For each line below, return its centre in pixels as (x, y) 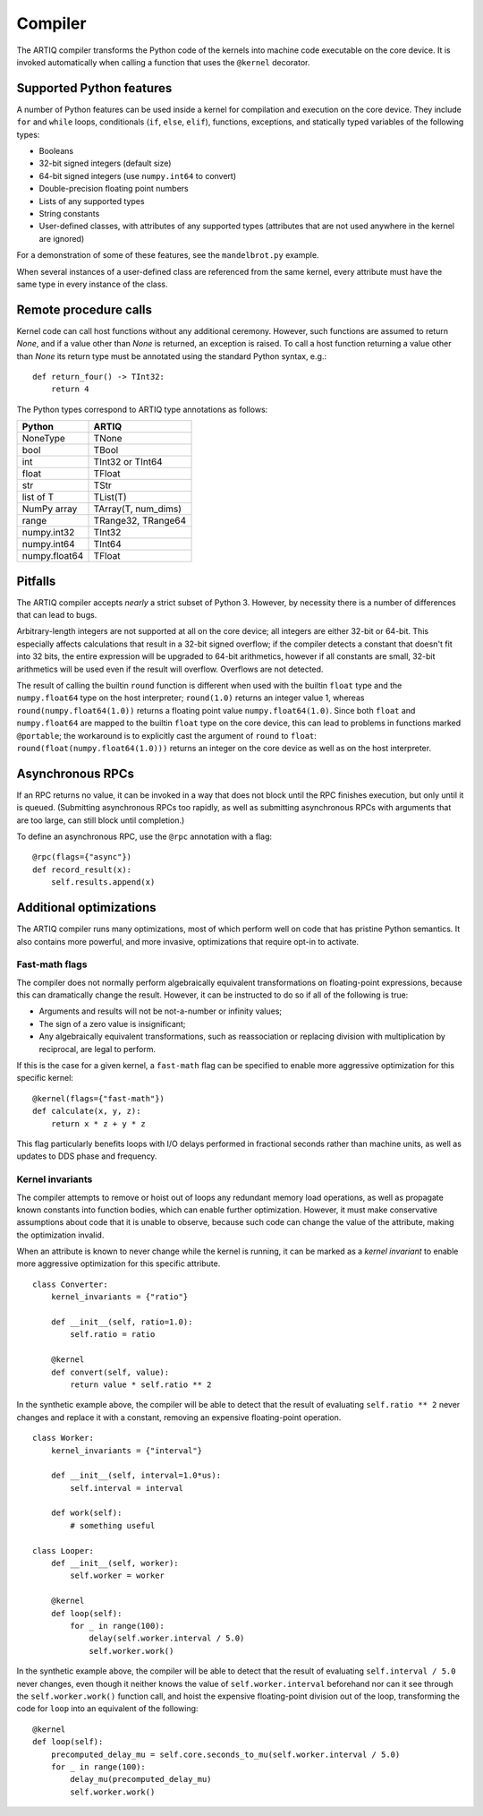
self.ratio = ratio (113, 1335)
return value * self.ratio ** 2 (141, 1384)
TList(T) (110, 497)
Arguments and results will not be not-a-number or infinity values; (161, 1011)
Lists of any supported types (92, 201)
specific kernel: (45, 1078)
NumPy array (50, 509)
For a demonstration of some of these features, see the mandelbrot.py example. (168, 255)
